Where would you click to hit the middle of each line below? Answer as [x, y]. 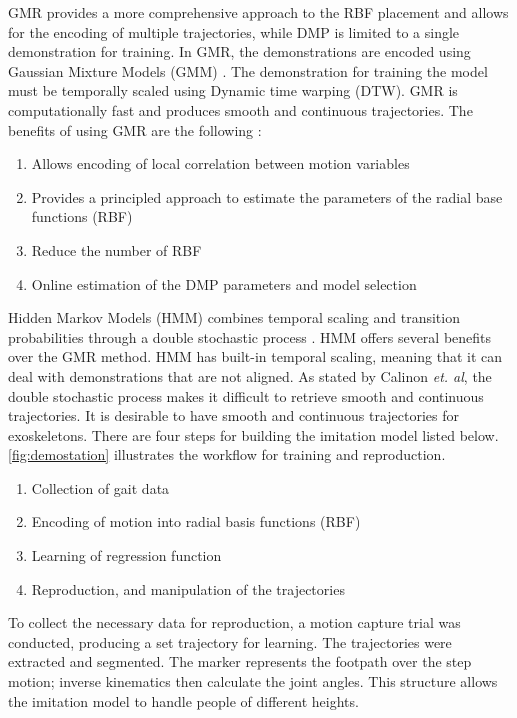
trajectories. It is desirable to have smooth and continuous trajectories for [234, 415]
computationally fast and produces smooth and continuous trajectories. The [240, 109]
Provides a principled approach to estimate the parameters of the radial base [267, 196]
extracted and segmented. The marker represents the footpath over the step [240, 661]
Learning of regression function [126, 555]
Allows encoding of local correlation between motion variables [220, 163]
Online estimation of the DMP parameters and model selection [224, 283]
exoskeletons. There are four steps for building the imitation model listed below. [253, 434]
